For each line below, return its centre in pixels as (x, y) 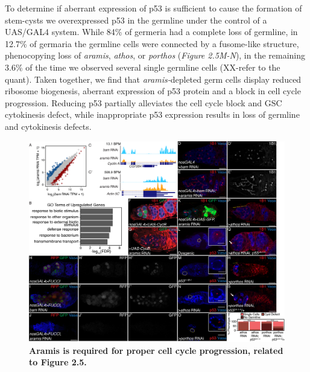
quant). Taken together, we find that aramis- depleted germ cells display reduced (153, 79)
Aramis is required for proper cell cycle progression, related (156, 350)
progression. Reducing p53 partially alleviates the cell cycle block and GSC (144, 102)
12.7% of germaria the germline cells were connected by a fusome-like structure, (152, 43)
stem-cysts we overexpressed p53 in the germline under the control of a (136, 20)
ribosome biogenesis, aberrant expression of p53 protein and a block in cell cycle (153, 91)
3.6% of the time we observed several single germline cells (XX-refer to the (143, 67)
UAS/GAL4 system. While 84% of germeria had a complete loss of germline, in (151, 32)
